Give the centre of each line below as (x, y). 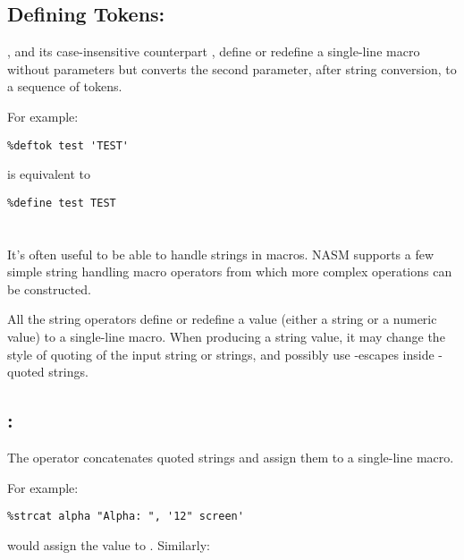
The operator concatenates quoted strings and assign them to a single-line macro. (231, 458)
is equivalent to (49, 174)
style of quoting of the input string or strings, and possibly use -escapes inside (221, 354)
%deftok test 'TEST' (68, 145)
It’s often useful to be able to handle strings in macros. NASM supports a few (221, 254)
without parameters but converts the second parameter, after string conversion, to (232, 68)
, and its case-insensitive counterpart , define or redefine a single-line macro (214, 51)
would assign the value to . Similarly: (109, 544)
